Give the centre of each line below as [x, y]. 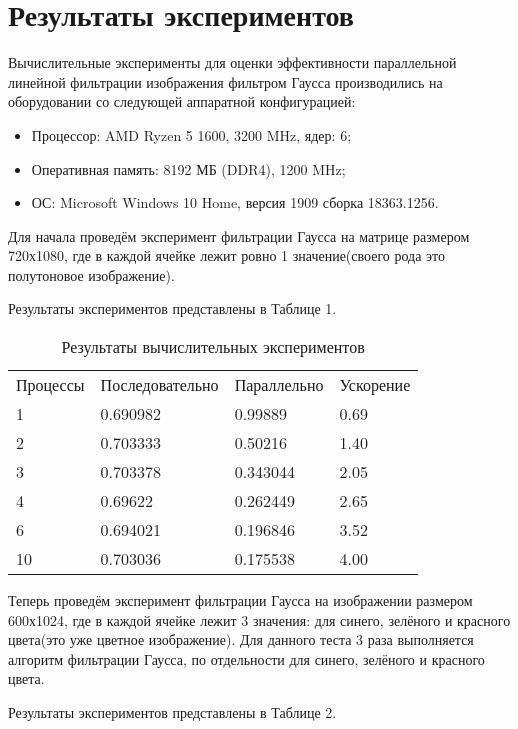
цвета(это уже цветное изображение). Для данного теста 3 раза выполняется [241, 639]
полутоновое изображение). [91, 274]
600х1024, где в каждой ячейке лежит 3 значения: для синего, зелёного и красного [259, 619]
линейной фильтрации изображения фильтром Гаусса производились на [225, 81]
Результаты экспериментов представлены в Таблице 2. [172, 712]
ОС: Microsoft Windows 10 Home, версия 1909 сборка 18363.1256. [235, 202]
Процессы [50, 385]
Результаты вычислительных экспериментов [213, 347]
